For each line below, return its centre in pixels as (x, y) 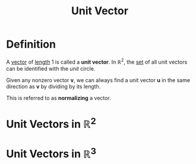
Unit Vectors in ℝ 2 (51, 123)
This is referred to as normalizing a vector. (59, 98)
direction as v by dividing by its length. (53, 86)
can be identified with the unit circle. (51, 68)
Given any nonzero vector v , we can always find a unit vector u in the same (98, 80)
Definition (31, 44)
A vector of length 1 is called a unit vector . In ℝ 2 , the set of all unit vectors (97, 61)
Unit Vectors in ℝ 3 (51, 153)
